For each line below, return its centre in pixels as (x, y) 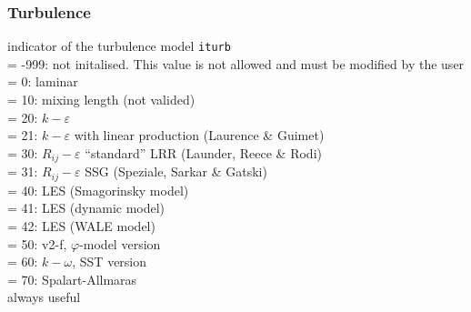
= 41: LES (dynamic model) (86, 208)
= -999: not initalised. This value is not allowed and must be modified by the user (236, 63)
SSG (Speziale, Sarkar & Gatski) (176, 171)
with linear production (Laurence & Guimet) (199, 135)
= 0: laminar (43, 81)
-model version (120, 243)
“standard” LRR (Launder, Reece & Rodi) (203, 152)
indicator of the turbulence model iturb (119, 46)
